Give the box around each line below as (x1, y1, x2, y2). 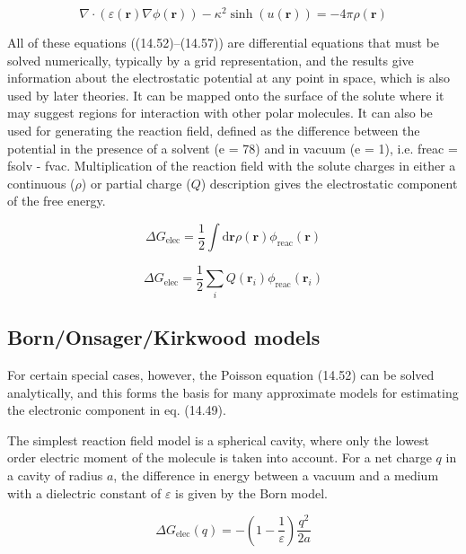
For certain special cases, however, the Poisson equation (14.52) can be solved (7, 365, 435, 384)
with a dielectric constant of (7, 483, 162, 502)
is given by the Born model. (175, 483, 328, 502)
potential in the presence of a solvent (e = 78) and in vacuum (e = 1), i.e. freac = (7, 138, 458, 157)
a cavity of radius (7, 465, 103, 484)
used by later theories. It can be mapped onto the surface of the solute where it (7, 85, 444, 104)
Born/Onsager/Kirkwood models (7, 323, 321, 351)
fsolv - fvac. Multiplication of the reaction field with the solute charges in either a (7, 156, 456, 175)
